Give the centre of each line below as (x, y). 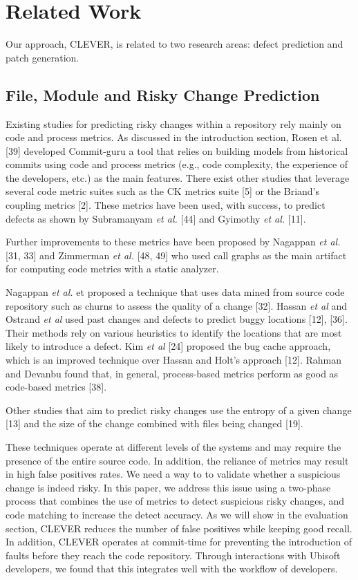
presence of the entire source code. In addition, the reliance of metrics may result (177, 460)
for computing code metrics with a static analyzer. (112, 269)
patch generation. (43, 57)
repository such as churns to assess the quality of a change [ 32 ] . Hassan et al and (177, 305)
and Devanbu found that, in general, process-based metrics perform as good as (172, 373)
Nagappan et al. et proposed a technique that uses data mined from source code (175, 292)
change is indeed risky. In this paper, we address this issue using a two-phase (168, 487)
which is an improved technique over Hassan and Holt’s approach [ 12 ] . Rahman (173, 360)
